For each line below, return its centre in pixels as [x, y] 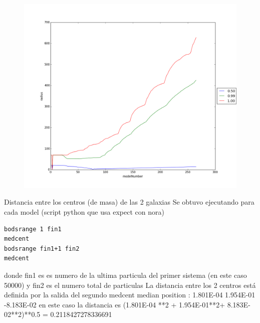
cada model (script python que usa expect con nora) [84, 212]
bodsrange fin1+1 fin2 [42, 249]
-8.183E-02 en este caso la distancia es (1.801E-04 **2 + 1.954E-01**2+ [115, 304]
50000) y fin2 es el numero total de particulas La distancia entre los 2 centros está [130, 285]
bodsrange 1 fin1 [33, 229]
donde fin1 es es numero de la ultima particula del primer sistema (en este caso [125, 275]
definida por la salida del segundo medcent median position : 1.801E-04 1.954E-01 [130, 295]
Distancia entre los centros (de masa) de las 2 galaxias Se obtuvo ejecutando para [129, 202]
